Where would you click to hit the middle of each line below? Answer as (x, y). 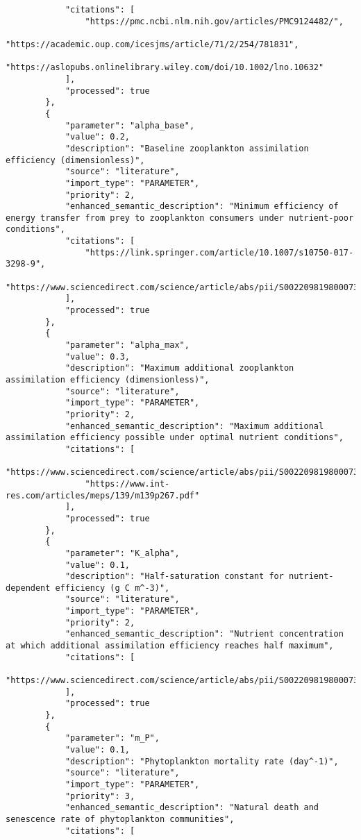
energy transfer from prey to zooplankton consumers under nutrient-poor (180, 218)
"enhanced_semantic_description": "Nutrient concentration (204, 634)
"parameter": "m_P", (112, 738)
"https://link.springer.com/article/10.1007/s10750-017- (219, 252)
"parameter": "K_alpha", (122, 553)
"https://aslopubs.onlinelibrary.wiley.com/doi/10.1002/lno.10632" (165, 68)
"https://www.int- (127, 484)
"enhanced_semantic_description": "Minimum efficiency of (202, 207)
